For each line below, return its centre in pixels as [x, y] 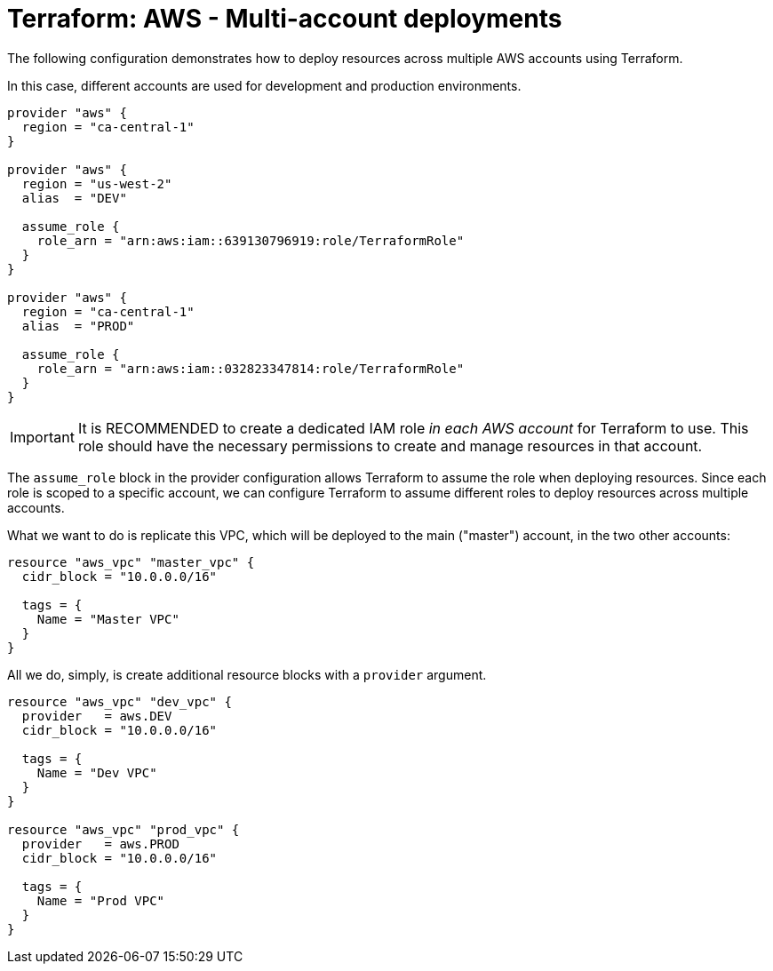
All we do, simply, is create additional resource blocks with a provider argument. [247, 674]
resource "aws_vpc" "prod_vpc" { [124, 829]
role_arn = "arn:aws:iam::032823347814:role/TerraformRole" [251, 368]
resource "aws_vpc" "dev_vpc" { [120, 701]
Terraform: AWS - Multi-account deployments [285, 19]
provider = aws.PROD [100, 844]
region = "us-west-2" [97, 183]
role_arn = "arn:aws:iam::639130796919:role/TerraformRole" [251, 240]
